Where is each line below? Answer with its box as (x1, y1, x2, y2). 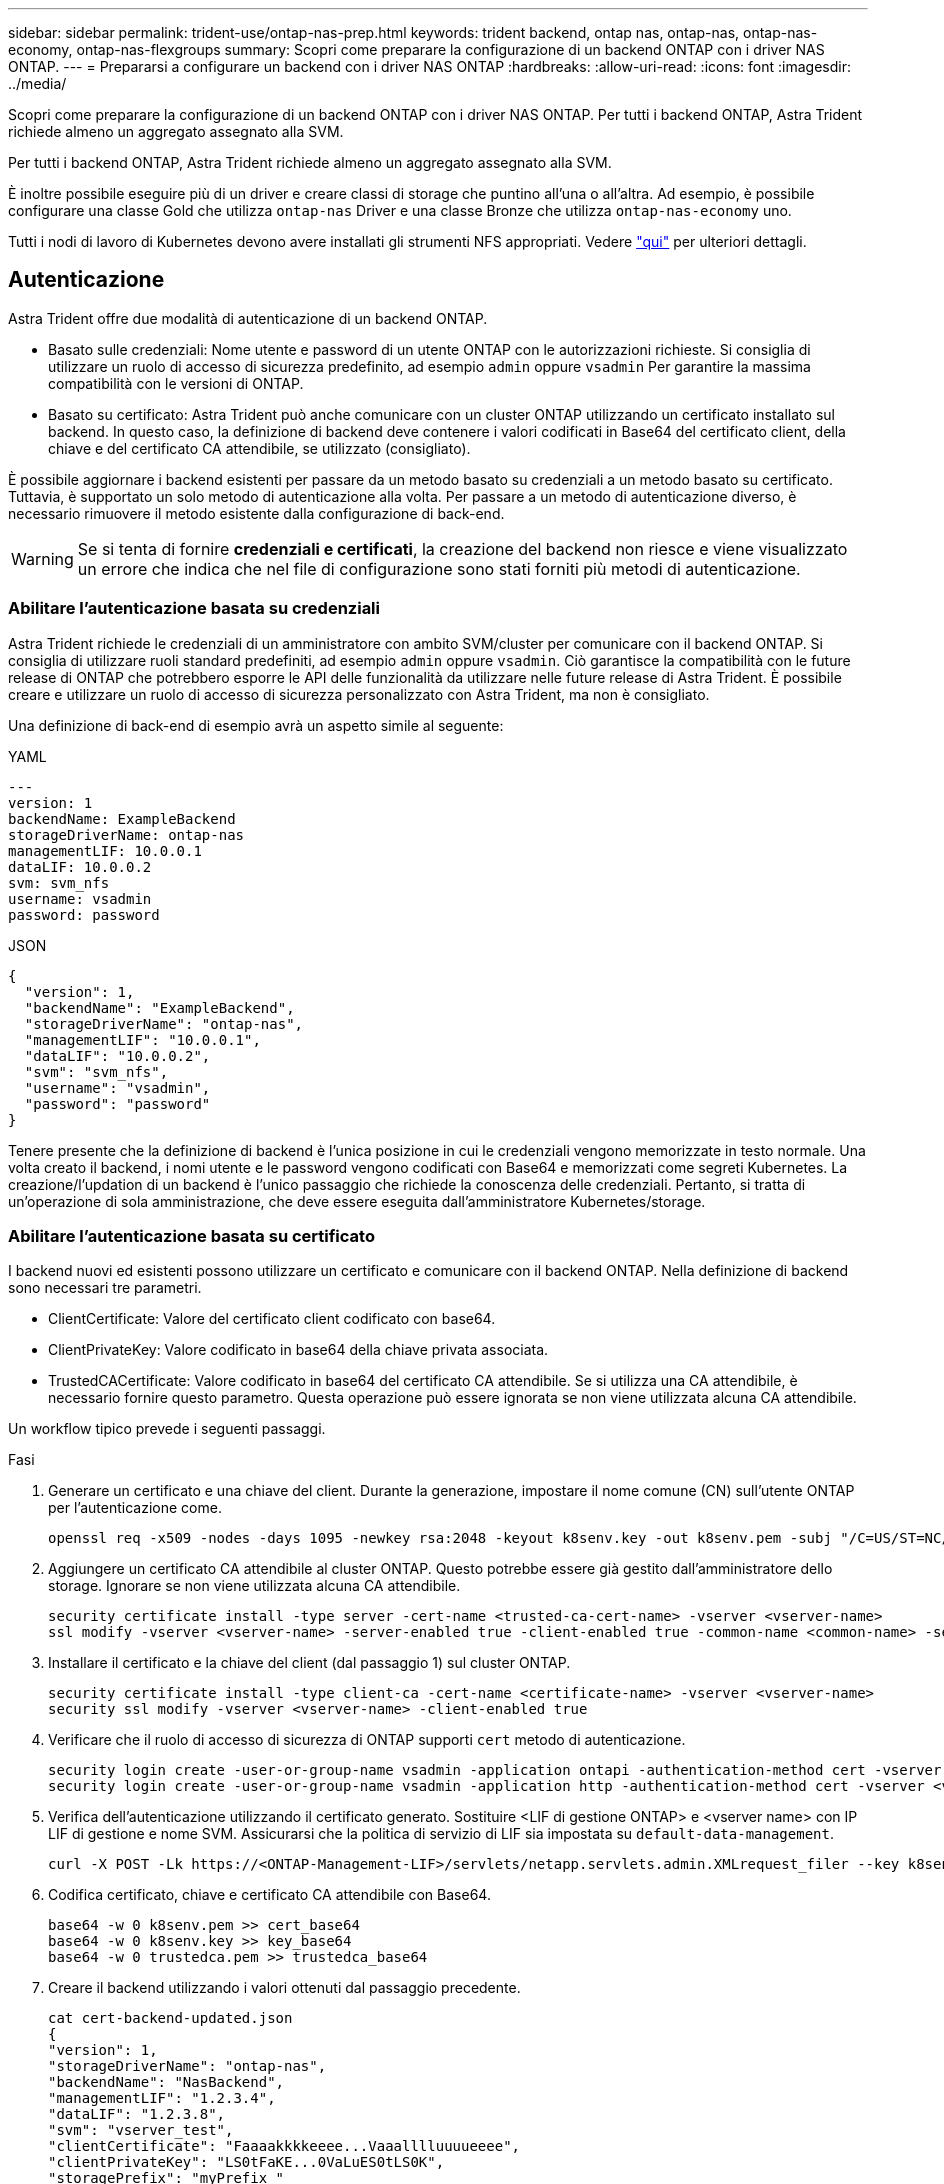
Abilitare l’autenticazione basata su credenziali (8, 598, 380, 619)
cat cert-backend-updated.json (48, 2010, 293, 2027)
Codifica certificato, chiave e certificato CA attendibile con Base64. (48, 1886, 491, 1904)
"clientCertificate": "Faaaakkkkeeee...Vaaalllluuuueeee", (48, 2138, 521, 2155)
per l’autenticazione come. (48, 1499, 222, 1517)
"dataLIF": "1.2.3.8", (48, 2106, 226, 2123)
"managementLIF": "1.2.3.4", (48, 2090, 276, 2107)
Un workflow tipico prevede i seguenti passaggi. (8, 1420, 326, 1438)
